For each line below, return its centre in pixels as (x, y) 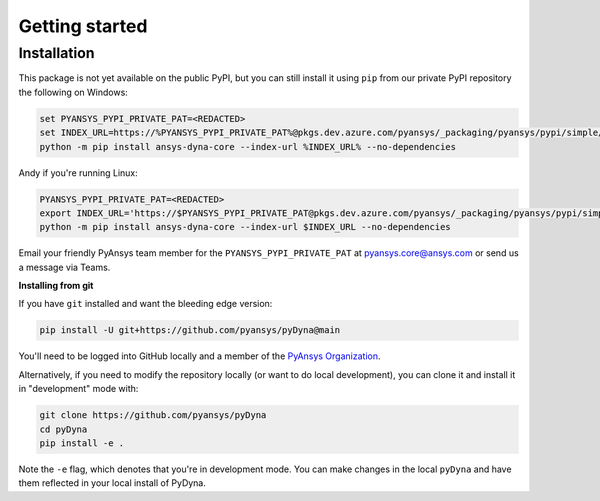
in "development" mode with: (78, 389)
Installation (56, 53)
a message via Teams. (64, 267)
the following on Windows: (73, 92)
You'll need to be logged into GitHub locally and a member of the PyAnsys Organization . (199, 356)
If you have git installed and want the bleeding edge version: (145, 304)
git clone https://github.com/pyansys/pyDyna (153, 415)
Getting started (83, 26)
